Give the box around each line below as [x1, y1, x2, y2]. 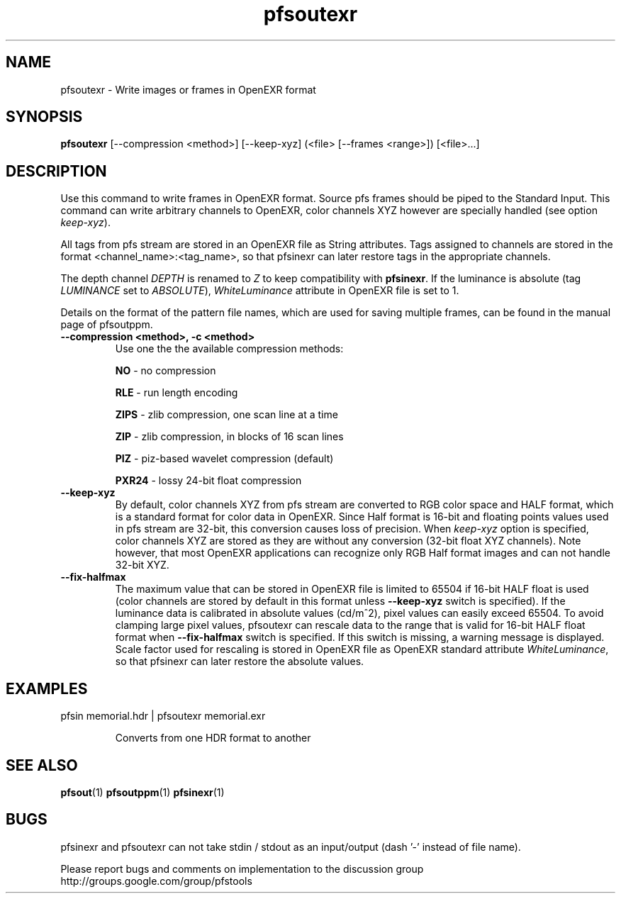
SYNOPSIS [6, 108, 83, 126]
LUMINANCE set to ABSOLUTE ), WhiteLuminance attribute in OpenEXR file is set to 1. [60, 284, 459, 297]
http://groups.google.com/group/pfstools [60, 874, 252, 887]
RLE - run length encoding [115, 386, 238, 399]
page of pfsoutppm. [60, 318, 153, 331]
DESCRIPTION [6, 162, 107, 180]
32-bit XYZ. [115, 559, 169, 571]
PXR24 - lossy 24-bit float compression [115, 474, 302, 487]
